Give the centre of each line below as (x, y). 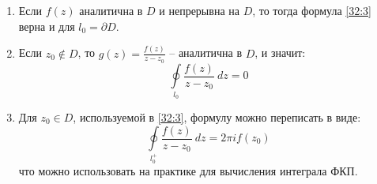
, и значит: (280, 53)
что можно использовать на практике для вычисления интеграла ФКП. (188, 170)
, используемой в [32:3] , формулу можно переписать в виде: (217, 116)
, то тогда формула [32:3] (312, 10)
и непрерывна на (199, 10)
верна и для (47, 26)
